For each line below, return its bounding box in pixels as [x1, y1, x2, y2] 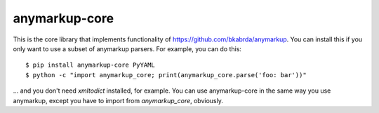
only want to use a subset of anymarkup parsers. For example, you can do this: [13, 44, 242, 53]
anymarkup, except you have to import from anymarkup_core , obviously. [13, 96, 224, 105]
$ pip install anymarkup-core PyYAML [25, 61, 156, 69]
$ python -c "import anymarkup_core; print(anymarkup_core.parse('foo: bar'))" [25, 71, 307, 79]
